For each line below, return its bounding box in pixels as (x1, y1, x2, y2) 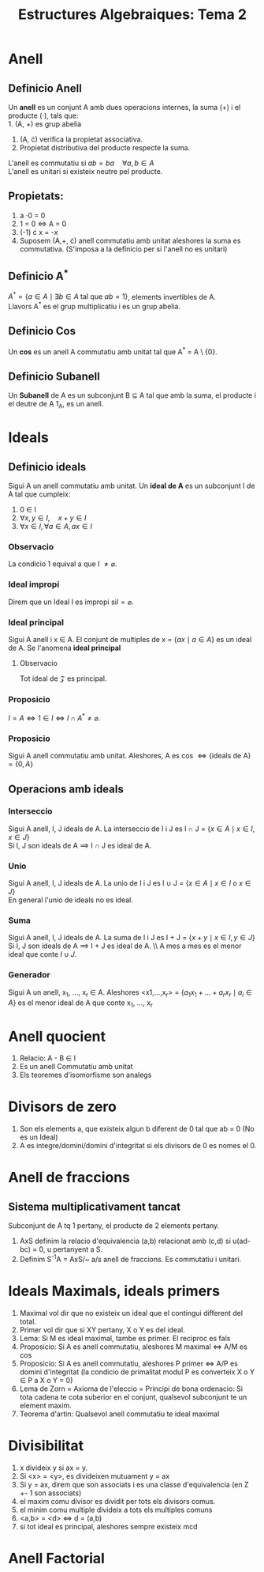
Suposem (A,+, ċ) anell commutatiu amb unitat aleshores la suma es (19, 236, 241, 245)
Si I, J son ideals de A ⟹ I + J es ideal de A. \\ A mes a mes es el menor (8, 941, 242, 950)
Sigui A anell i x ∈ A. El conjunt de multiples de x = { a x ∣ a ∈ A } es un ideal (8, 634, 252, 644)
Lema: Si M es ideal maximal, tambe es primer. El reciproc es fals (19, 1333, 231, 1343)
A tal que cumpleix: (8, 489, 71, 499)
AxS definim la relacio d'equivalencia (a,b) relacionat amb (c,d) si (19, 1236, 231, 1246)
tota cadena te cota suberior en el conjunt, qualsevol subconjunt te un (19, 1392, 247, 1401)
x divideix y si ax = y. (19, 1463, 88, 1472)
